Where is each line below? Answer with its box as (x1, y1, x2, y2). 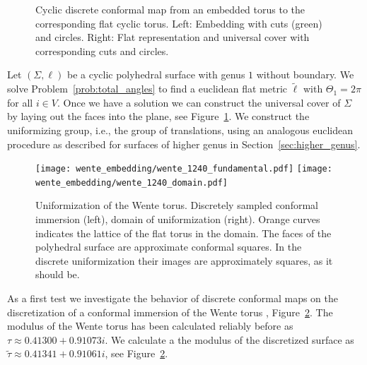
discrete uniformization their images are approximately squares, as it (35, 253, 333, 268)
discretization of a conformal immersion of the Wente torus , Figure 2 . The (7, 304, 333, 319)
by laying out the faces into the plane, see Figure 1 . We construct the (7, 109, 310, 124)
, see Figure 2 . (105, 346, 168, 361)
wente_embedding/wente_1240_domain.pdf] (35, 177, 228, 188)
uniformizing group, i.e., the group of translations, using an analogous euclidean (7, 122, 353, 137)
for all (7, 95, 33, 109)
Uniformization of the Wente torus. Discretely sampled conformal (35, 198, 318, 213)
